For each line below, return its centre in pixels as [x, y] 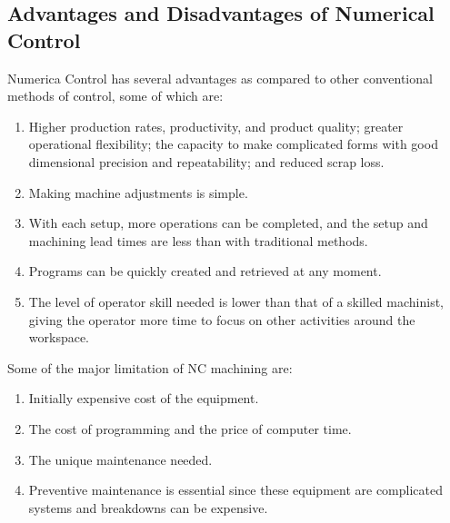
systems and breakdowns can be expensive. [148, 507]
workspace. [59, 337]
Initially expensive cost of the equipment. [144, 398]
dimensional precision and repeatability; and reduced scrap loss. [206, 161]
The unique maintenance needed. [120, 459]
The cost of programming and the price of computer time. [190, 428]
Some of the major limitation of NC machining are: [150, 367]
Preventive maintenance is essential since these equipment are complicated [235, 490]
